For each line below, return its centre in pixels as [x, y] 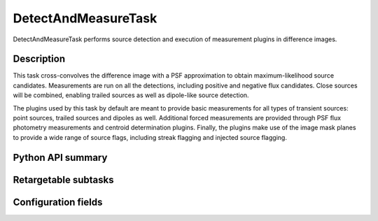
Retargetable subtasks [64, 179]
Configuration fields [58, 202]
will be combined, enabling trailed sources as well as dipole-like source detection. [131, 95]
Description [39, 59]
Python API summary [60, 157]
